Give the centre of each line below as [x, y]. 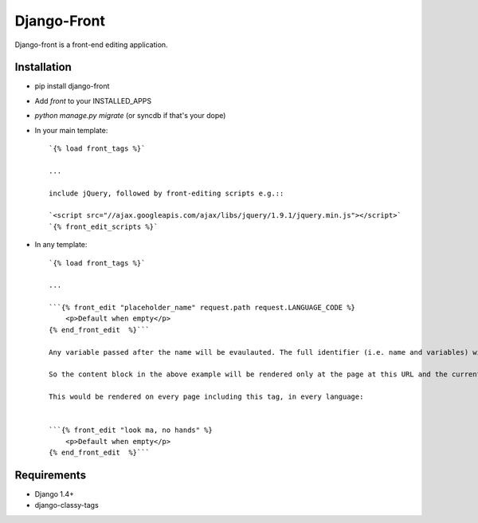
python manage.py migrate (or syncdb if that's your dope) [130, 116]
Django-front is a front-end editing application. [91, 45]
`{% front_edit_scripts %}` [104, 226]
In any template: [61, 245]
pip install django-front [72, 86]
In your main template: [71, 130]
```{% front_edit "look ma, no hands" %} [131, 430]
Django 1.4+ [55, 494]
